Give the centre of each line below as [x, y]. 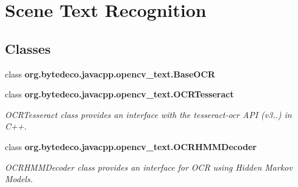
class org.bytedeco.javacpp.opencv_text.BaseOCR [110, 74]
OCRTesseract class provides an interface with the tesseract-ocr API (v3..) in [148, 114]
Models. [19, 179]
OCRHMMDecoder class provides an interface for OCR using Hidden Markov [149, 167]
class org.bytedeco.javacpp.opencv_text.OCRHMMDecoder [131, 146]
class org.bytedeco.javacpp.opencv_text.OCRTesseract [119, 94]
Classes [28, 48]
